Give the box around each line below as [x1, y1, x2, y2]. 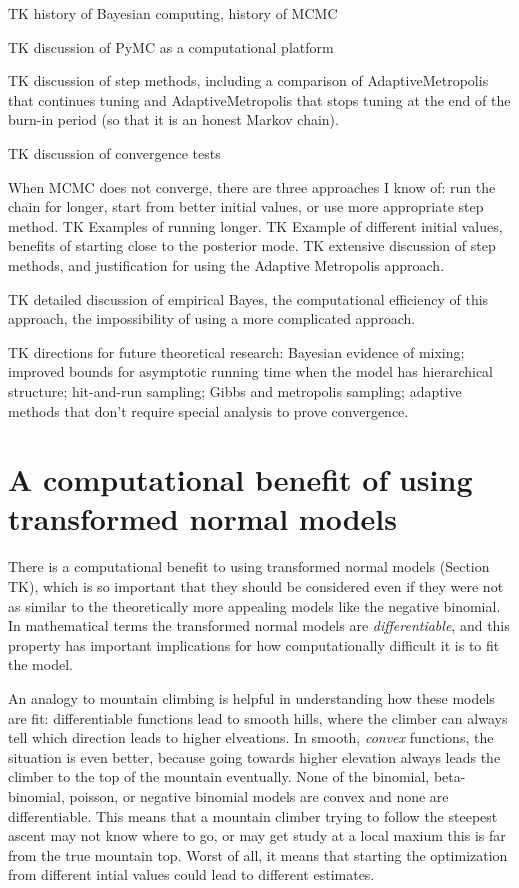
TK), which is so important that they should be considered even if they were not [8, 576, 504, 596]
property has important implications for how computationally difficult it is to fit [8, 634, 500, 655]
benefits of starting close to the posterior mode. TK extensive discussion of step [8, 235, 496, 256]
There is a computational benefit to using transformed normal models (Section [8, 556, 490, 577]
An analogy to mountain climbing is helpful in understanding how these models [8, 687, 495, 708]
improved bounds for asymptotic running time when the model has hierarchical [8, 361, 494, 382]
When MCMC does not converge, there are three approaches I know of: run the [8, 176, 496, 197]
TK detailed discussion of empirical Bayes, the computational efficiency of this [8, 288, 489, 309]
